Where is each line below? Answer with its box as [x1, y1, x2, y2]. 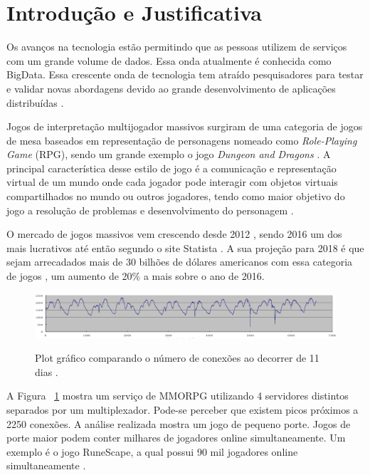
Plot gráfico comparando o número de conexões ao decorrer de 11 [35, 350, 319, 365]
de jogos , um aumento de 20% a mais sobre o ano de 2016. [6, 268, 265, 283]
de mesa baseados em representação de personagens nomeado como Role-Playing [6, 132, 357, 147]
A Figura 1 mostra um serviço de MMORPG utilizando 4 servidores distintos [6, 388, 349, 403]
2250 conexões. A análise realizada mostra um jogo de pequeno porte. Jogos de [6, 416, 351, 431]
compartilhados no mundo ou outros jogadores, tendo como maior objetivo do [6, 189, 345, 204]
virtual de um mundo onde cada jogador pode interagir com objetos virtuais [6, 174, 338, 189]
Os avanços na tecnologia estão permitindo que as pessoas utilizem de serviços [6, 39, 347, 54]
